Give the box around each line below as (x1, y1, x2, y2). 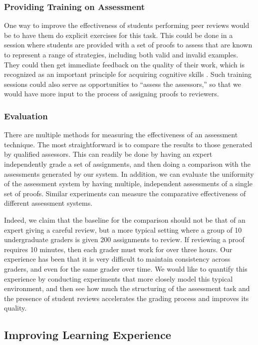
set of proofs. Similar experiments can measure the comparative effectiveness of (4, 188, 246, 198)
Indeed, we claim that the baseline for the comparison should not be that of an (4, 214, 246, 225)
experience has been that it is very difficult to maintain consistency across (4, 254, 231, 264)
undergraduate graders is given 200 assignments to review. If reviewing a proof (4, 234, 245, 245)
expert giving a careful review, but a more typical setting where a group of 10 (4, 224, 242, 235)
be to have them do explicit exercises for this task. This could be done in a (4, 29, 233, 40)
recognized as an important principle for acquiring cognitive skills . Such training (4, 69, 252, 79)
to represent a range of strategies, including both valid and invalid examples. (4, 49, 239, 59)
